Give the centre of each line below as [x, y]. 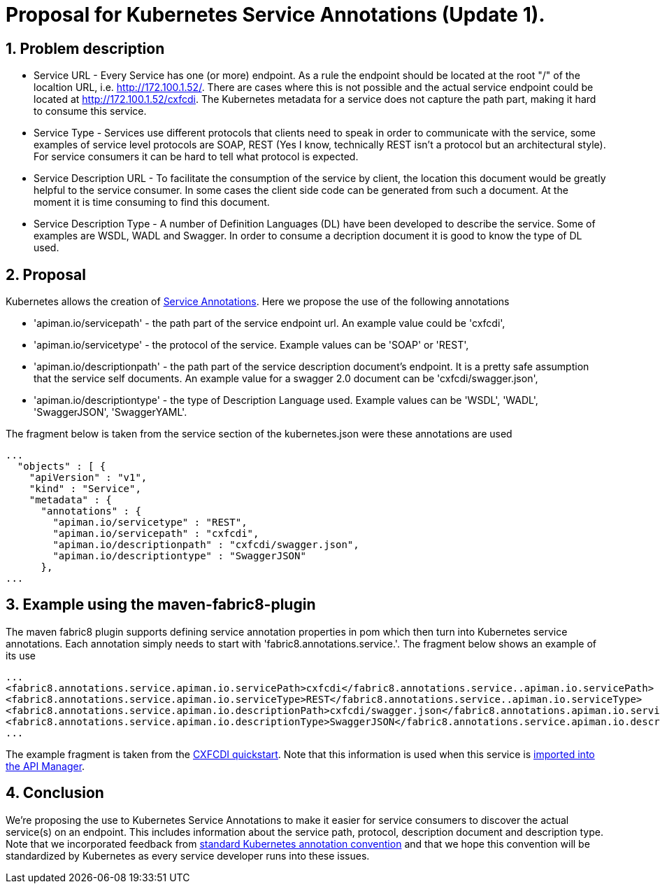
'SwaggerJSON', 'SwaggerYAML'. [110, 412]
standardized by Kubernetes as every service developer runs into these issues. [188, 855]
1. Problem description [85, 48]
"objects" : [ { [62, 467]
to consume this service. [90, 111]
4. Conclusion [55, 793]
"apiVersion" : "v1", [88, 478]
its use [21, 655]
